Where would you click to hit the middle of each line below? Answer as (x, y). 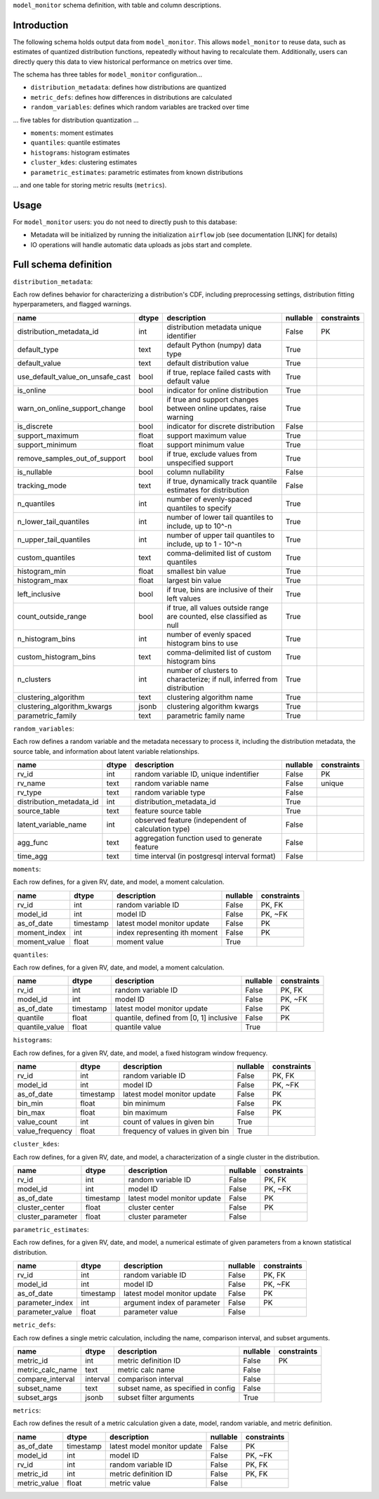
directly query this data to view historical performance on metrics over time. (123, 61)
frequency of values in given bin (176, 1131)
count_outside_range (52, 616)
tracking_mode (42, 485)
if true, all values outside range (218, 608)
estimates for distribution (208, 490)
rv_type (29, 792)
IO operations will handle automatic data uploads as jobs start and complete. (141, 244)
